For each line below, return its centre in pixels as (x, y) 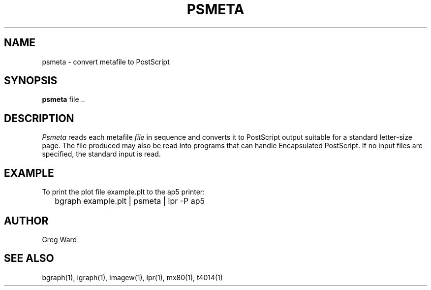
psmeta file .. (63, 99)
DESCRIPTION (39, 118)
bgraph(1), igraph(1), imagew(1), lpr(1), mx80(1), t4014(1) (132, 277)
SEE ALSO (29, 258)
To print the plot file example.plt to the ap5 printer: (123, 192)
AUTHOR (26, 221)
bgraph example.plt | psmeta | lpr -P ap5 (130, 201)
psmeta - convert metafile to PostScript (106, 62)
